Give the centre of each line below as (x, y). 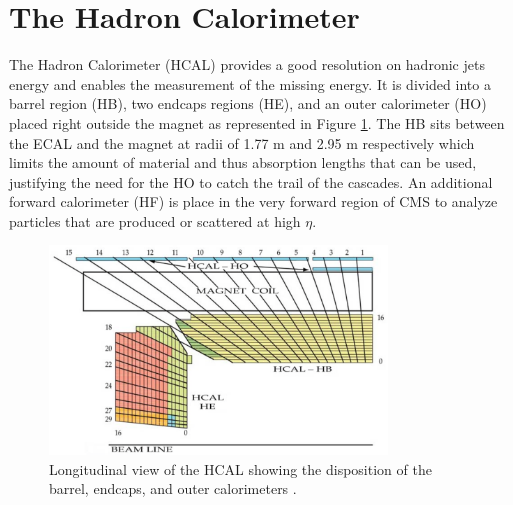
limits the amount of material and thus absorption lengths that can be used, (243, 162)
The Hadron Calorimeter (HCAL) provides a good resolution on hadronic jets (247, 64)
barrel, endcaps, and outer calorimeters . (173, 488)
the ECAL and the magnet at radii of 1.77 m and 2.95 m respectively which (242, 142)
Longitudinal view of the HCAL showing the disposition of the (240, 468)
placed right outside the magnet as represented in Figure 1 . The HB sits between (257, 122)
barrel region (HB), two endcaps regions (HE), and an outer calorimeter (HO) (248, 103)
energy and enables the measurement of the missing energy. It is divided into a (250, 83)
